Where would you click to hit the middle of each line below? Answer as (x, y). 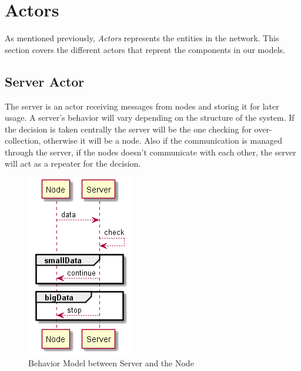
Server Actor (45, 81)
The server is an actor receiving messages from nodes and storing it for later (142, 106)
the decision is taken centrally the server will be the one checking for (128, 129)
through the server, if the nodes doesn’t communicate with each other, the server (150, 152)
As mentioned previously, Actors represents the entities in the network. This (142, 38)
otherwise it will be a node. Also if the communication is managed (163, 140)
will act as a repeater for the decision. (73, 163)
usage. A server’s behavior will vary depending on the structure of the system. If (150, 117)
